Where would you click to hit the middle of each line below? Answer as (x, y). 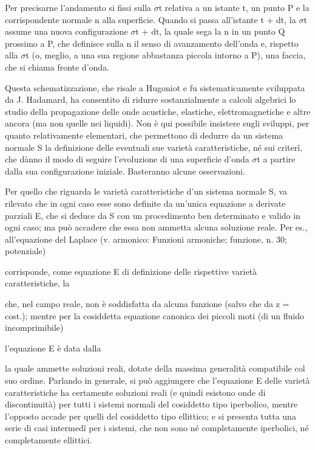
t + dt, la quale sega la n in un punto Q (210, 31)
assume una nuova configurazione (66, 31)
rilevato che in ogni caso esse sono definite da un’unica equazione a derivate (145, 203)
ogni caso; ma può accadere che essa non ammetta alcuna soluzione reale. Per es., (156, 227)
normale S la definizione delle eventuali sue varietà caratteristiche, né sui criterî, (154, 147)
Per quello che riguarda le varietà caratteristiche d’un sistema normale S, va (146, 191)
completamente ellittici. (49, 440)
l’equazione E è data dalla (53, 348)
